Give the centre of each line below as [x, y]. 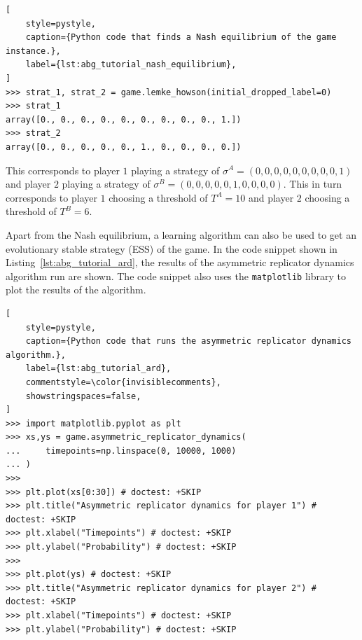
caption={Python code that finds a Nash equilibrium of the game [181, 37]
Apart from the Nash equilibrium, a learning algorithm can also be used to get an [181, 234]
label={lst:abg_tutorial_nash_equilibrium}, [131, 65]
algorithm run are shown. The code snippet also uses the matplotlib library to [176, 276]
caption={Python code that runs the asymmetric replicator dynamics [188, 341]
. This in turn [313, 184]
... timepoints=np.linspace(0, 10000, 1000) [121, 451]
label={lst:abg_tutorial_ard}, [98, 369]
